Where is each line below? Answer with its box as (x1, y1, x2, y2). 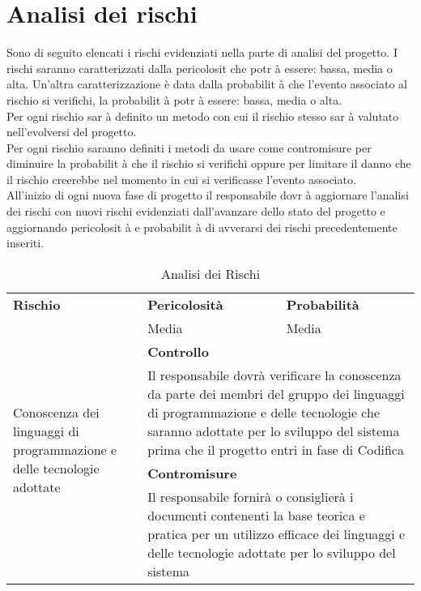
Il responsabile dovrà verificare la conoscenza (147, 365, 402, 384)
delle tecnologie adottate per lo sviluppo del (147, 542, 396, 562)
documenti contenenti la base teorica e (147, 505, 365, 525)
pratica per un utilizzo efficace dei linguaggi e (147, 524, 406, 543)
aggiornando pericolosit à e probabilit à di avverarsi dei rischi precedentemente (6, 218, 398, 235)
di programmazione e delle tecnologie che (147, 402, 381, 422)
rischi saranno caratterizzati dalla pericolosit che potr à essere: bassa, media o (6, 59, 393, 76)
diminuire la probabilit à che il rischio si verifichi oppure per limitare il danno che (6, 155, 411, 172)
